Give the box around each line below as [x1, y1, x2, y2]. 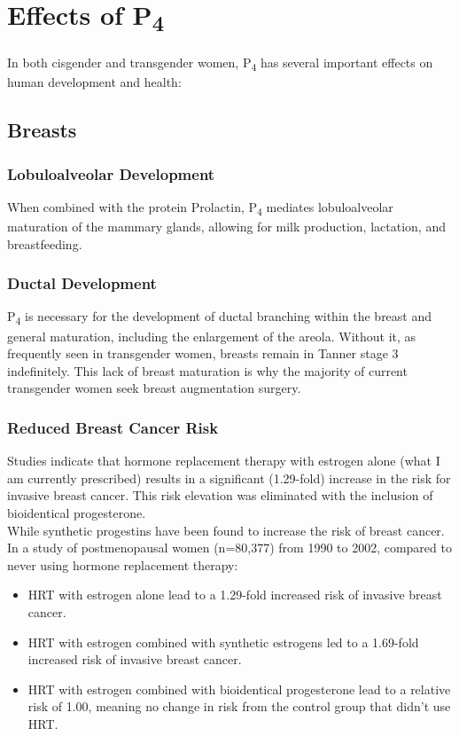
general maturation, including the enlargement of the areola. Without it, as [7, 326, 416, 345]
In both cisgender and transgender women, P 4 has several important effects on [7, 53, 433, 74]
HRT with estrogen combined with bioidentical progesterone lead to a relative [27, 679, 451, 698]
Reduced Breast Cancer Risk [7, 416, 219, 438]
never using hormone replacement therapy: [7, 555, 238, 574]
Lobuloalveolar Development [7, 162, 215, 184]
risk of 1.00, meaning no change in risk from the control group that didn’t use [27, 697, 451, 716]
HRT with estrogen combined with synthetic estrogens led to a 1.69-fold [27, 632, 419, 651]
